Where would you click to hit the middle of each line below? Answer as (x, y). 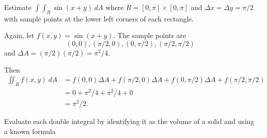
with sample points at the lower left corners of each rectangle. (99, 18)
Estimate (18, 7)
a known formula (30, 131)
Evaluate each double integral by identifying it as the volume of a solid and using (129, 121)
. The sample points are (150, 35)
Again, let (19, 35)
